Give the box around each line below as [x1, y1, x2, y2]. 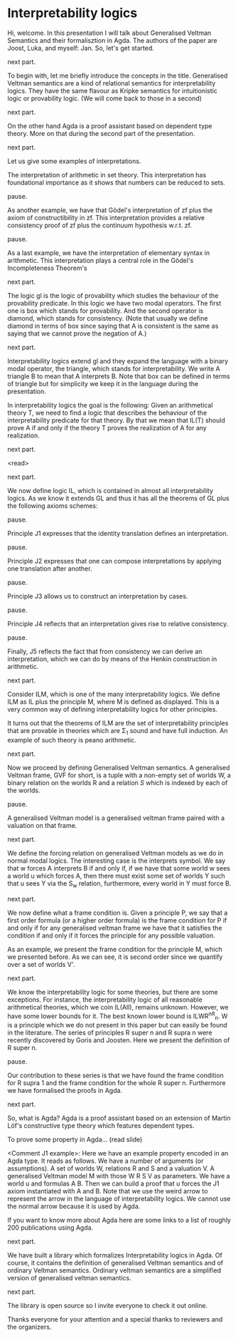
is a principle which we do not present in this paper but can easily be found [7, 1020, 227, 1029]
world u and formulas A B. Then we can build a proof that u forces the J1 [7, 1179, 220, 1188]
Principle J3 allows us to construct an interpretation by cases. [7, 591, 188, 600]
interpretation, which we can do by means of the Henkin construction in [7, 654, 217, 663]
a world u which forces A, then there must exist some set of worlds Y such [7, 871, 225, 880]
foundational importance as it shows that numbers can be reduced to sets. [7, 178, 225, 187]
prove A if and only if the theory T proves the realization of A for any [7, 423, 207, 432]
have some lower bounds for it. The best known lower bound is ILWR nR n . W [7, 1010, 228, 1022]
